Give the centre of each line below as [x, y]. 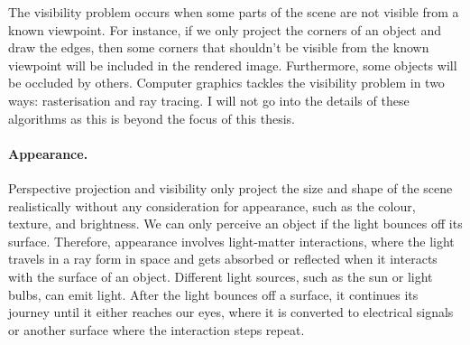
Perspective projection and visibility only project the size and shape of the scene [230, 187]
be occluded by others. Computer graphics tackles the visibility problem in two [226, 83]
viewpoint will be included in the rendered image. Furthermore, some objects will [233, 65]
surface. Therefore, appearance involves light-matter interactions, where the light [231, 241]
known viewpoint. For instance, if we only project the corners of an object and [225, 29]
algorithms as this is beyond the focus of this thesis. [152, 118]
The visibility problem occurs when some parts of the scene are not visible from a [234, 12]
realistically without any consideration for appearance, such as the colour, [212, 205]
